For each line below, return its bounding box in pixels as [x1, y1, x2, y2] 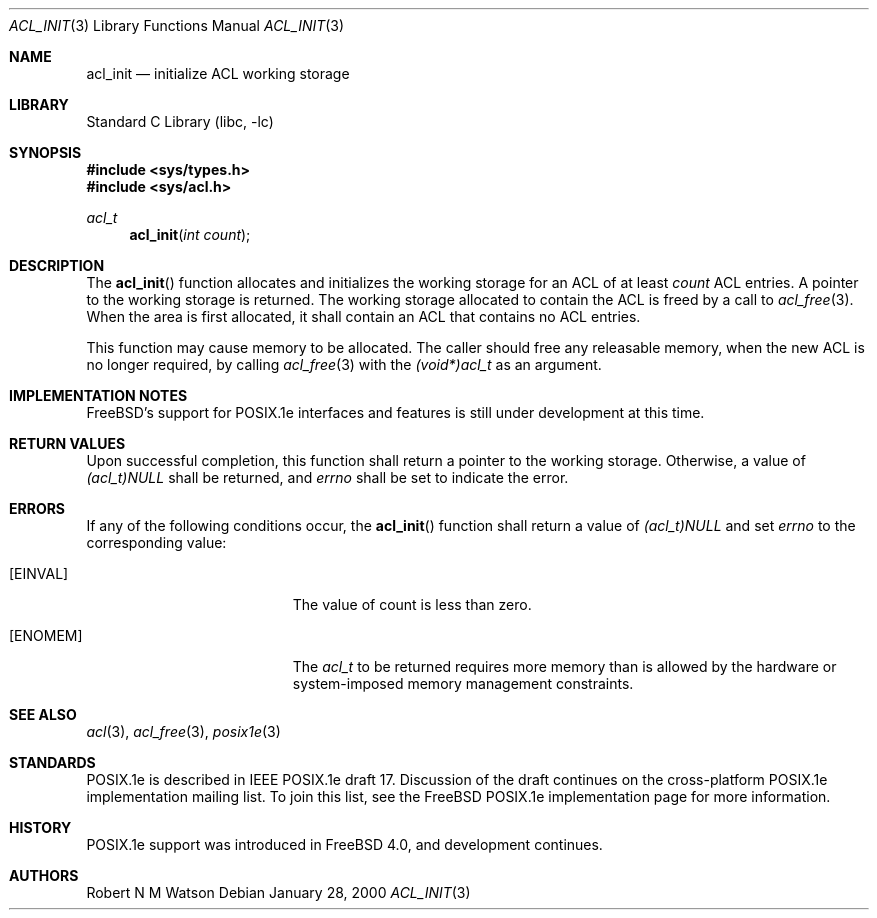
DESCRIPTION [9, 257, 105, 274]
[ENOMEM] [9, 627, 83, 644]
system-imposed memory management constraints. [292, 675, 634, 692]
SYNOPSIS [9, 144, 82, 161]
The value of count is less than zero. [292, 596, 532, 613]
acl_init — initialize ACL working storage [86, 65, 350, 82]
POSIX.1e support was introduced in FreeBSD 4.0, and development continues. [86, 836, 603, 853]
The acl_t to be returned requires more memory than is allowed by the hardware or [292, 658, 837, 675]
